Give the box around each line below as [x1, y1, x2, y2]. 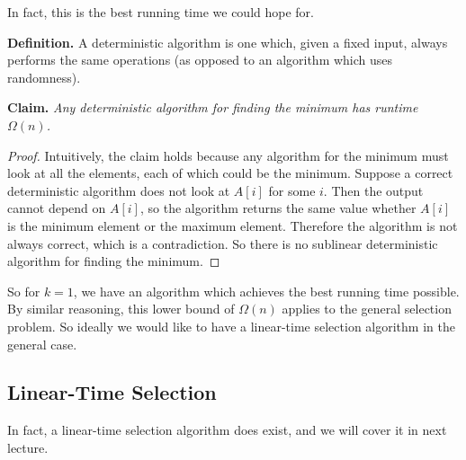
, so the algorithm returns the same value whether [139, 199, 417, 217]
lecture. [7, 438, 49, 456]
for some [268, 181, 316, 199]
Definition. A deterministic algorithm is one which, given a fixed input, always [7, 32, 448, 51]
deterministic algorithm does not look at [7, 181, 230, 199]
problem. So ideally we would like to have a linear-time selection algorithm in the [7, 316, 455, 335]
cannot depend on [7, 199, 106, 217]
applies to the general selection [282, 299, 452, 318]
